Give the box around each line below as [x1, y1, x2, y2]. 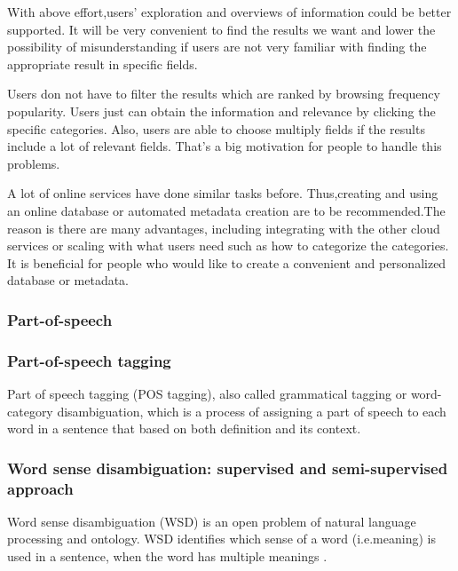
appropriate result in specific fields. [7, 54, 198, 73]
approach [7, 477, 74, 499]
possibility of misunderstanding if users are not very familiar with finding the [7, 37, 427, 56]
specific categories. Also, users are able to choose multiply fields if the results [7, 119, 425, 138]
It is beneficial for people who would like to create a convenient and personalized [7, 253, 446, 272]
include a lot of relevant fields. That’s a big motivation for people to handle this [7, 137, 442, 155]
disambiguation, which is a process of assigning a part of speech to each [57, 401, 446, 420]
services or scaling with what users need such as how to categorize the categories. [7, 236, 449, 255]
